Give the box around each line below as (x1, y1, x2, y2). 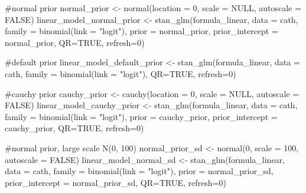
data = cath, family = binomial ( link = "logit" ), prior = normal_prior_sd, (5, 165, 274, 177)
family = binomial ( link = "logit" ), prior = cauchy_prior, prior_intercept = (5, 110, 278, 122)
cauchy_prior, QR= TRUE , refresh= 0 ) (5, 122, 144, 134)
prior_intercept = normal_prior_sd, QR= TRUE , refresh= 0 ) (5, 176, 226, 188)
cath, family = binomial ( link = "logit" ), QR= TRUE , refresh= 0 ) (5, 67, 236, 79)
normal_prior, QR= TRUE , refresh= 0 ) (5, 36, 145, 48)
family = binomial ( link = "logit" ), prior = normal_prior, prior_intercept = (5, 25, 278, 37)
